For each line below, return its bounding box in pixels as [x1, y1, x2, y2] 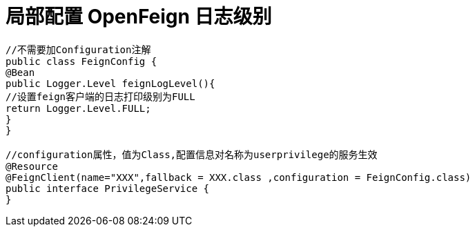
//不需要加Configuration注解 [6, 43, 151, 55]
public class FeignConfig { [6, 55, 157, 67]
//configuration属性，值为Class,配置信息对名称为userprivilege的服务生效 [6, 148, 378, 160]
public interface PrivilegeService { [6, 182, 210, 194]
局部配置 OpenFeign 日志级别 [6, 5, 272, 28]
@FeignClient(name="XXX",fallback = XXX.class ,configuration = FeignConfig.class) [6, 171, 472, 183]
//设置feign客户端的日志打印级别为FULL [6, 90, 195, 102]
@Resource [6, 160, 58, 172]
